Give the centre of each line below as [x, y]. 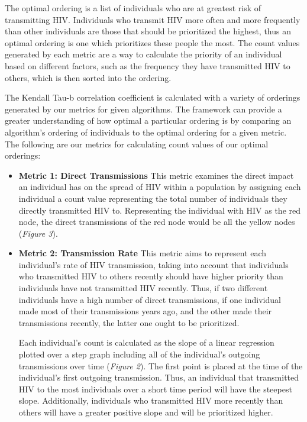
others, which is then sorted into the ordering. [88, 77]
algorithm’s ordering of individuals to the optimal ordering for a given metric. [146, 132]
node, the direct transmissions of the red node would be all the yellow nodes [157, 222]
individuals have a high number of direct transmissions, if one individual [150, 299]
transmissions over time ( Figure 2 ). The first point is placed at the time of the [161, 365]
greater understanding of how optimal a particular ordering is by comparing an [148, 120]
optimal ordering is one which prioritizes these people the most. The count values [152, 42]
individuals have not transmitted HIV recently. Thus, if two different [143, 288]
